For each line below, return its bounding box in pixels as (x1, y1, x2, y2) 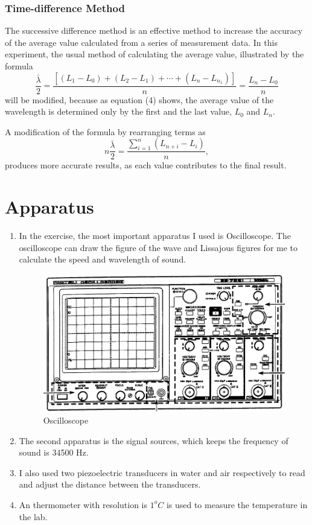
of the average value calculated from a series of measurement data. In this (5, 36, 278, 48)
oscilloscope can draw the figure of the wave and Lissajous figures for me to (19, 241, 298, 253)
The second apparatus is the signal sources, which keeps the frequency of (19, 434, 288, 447)
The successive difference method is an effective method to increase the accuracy (5, 24, 303, 37)
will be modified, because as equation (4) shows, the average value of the (5, 93, 274, 106)
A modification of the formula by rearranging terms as (5, 125, 206, 138)
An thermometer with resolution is (19, 498, 148, 511)
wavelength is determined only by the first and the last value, (5, 105, 232, 118)
